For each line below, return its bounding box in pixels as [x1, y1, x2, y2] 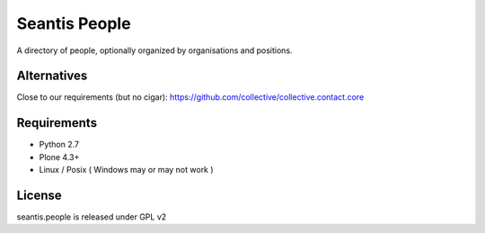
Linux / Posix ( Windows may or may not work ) [39, 165, 215, 175]
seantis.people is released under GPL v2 [16, 211, 167, 222]
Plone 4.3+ [39, 151, 80, 162]
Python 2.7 [39, 139, 80, 150]
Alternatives [16, 68, 88, 84]
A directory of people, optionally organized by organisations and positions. [16, 45, 293, 56]
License [16, 187, 62, 202]
